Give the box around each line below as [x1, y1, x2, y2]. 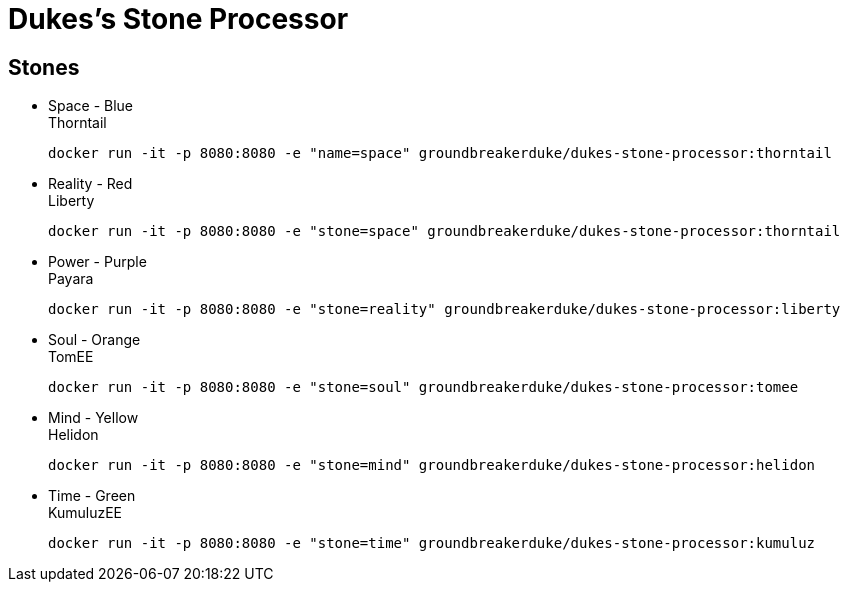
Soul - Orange [48, 331, 141, 349]
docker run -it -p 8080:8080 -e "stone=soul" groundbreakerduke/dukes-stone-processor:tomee [48, 379, 799, 396]
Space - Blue [48, 97, 134, 115]
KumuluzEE [48, 504, 122, 522]
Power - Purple [48, 253, 147, 271]
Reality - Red [48, 175, 133, 193]
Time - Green [48, 487, 136, 505]
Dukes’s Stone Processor [8, 2, 349, 36]
